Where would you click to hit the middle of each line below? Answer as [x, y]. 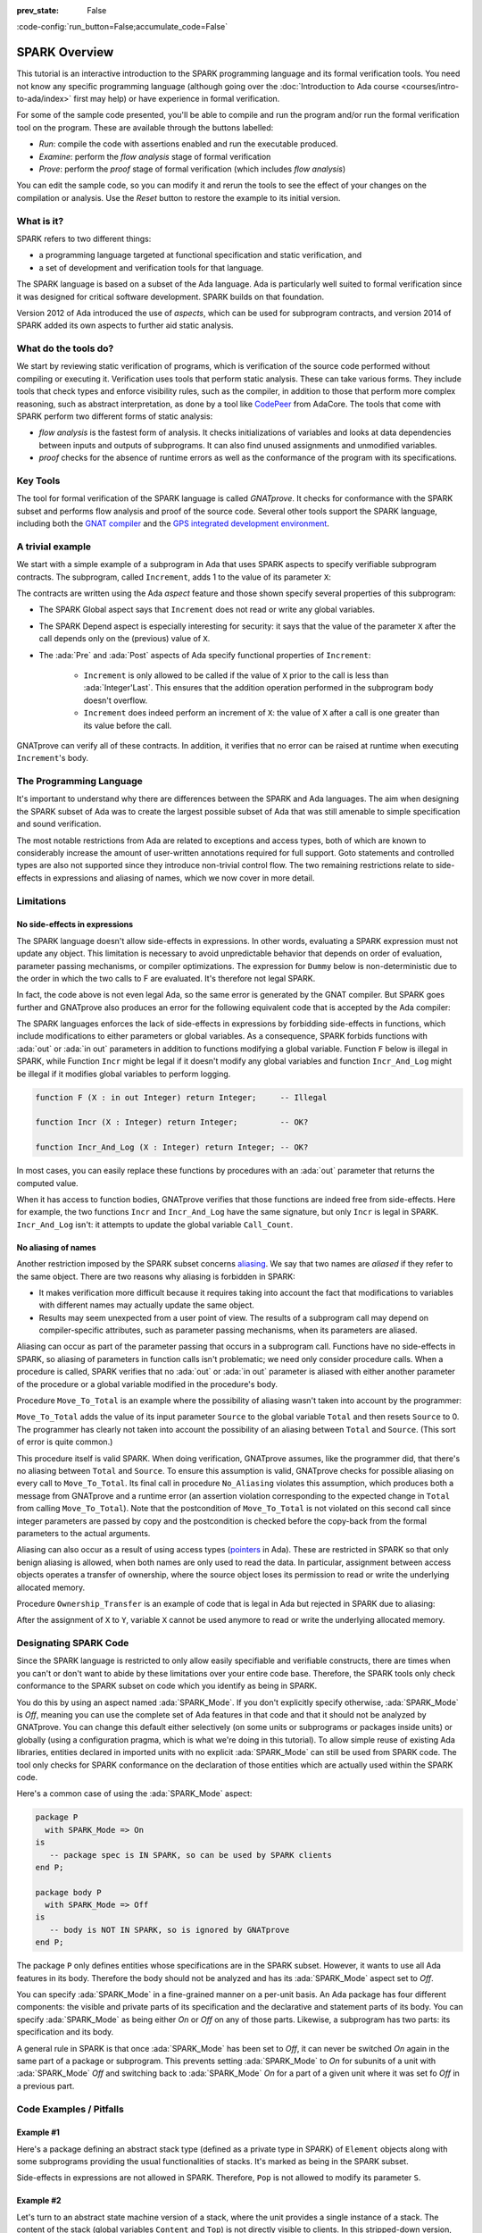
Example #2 [39, 2201]
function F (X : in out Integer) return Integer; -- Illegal [181, 1097]
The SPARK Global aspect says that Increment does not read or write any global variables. [207, 610]
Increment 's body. [53, 758]
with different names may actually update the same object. [146, 1305]
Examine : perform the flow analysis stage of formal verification [155, 156]
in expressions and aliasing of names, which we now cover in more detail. [179, 878]
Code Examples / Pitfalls [70, 2109]
